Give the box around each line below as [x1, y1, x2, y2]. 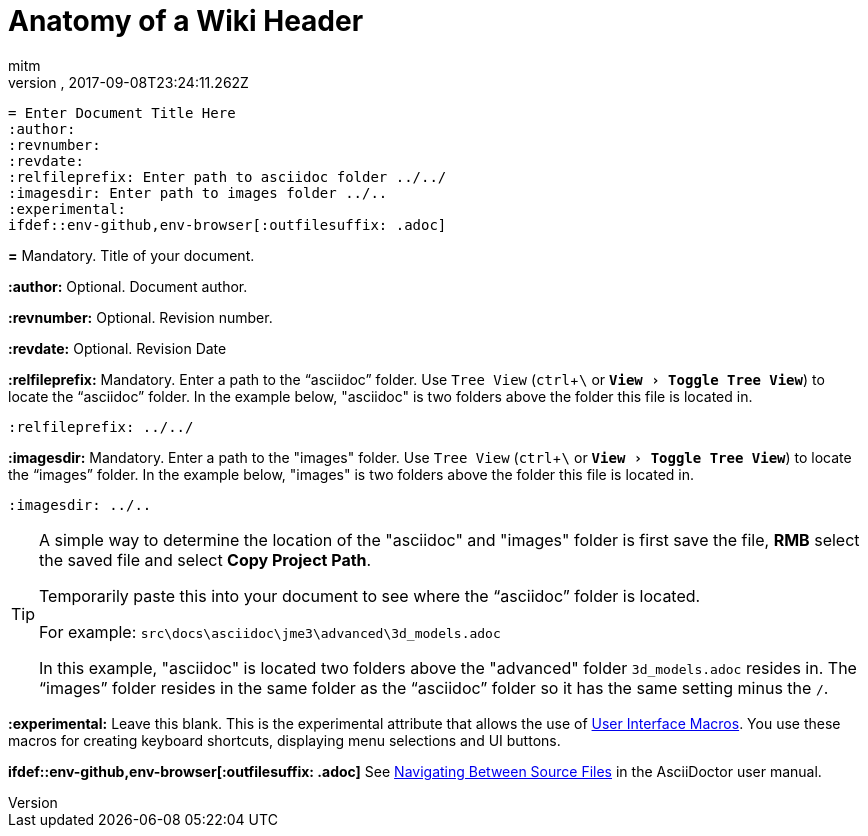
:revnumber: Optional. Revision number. [8, 308, 273, 326]
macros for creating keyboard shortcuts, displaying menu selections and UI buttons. [8, 731, 561, 749]
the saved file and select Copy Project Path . [39, 549, 372, 570]
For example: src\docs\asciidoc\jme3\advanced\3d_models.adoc [39, 621, 501, 642]
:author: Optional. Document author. [8, 277, 248, 295]
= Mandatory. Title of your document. [8, 246, 255, 264]
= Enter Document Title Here [8, 104, 236, 121]
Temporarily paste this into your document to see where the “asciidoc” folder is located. [39, 585, 701, 606]
